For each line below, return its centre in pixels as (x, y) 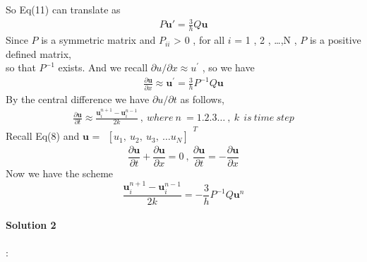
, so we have (228, 67)
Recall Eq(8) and (43, 135)
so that (21, 67)
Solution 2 (31, 225)
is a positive (335, 39)
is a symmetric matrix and (98, 39)
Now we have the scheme (60, 173)
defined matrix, (39, 53)
